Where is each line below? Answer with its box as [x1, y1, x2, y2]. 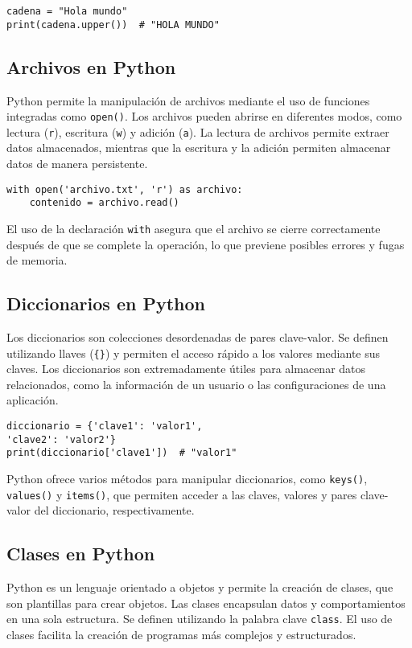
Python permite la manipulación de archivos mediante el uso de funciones [6, 92, 370, 109]
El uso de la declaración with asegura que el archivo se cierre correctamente [6, 219, 381, 236]
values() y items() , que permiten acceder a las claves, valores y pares [6, 486, 357, 502]
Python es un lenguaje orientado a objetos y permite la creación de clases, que [6, 579, 393, 596]
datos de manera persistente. [6, 155, 148, 172]
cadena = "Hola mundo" [6, 6, 128, 17]
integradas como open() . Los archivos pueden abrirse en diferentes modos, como [6, 108, 402, 125]
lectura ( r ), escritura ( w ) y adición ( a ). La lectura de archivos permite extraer [6, 123, 389, 140]
